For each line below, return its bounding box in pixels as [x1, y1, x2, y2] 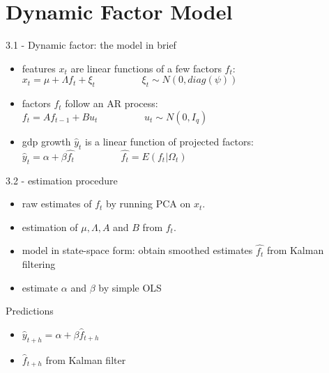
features [22, 61, 56, 75]
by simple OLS [98, 280, 162, 294]
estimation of [22, 219, 78, 234]
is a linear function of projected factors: [84, 134, 254, 148]
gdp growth [22, 134, 71, 148]
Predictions [6, 303, 54, 318]
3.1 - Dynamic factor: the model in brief [6, 38, 176, 52]
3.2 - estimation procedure [6, 173, 118, 187]
